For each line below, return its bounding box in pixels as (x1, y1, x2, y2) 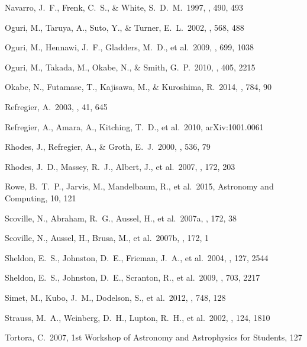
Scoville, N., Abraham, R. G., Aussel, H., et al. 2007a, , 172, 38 (5, 211, 237, 224)
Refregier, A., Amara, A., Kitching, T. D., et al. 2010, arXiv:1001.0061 (5, 120, 264, 133)
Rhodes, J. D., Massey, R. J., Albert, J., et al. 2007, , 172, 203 (5, 160, 235, 172)
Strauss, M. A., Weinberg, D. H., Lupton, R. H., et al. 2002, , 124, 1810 (5, 311, 270, 323)
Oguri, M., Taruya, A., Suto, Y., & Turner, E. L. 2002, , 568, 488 (5, 21, 244, 33)
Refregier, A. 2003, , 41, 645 (5, 100, 108, 113)
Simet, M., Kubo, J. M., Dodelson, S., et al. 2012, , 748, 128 (5, 291, 226, 303)
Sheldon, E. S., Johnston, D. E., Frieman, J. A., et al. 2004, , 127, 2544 (5, 251, 269, 264)
